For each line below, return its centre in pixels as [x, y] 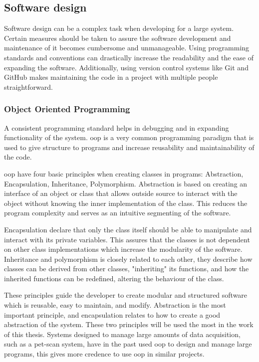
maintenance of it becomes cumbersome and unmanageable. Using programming [127, 48]
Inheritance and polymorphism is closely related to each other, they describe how [128, 259]
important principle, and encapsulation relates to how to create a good [112, 314]
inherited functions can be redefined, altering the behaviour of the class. [114, 278]
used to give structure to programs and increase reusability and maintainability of [129, 147]
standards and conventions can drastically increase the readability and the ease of [129, 57]
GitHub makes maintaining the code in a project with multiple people [111, 77]
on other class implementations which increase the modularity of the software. [123, 249]
